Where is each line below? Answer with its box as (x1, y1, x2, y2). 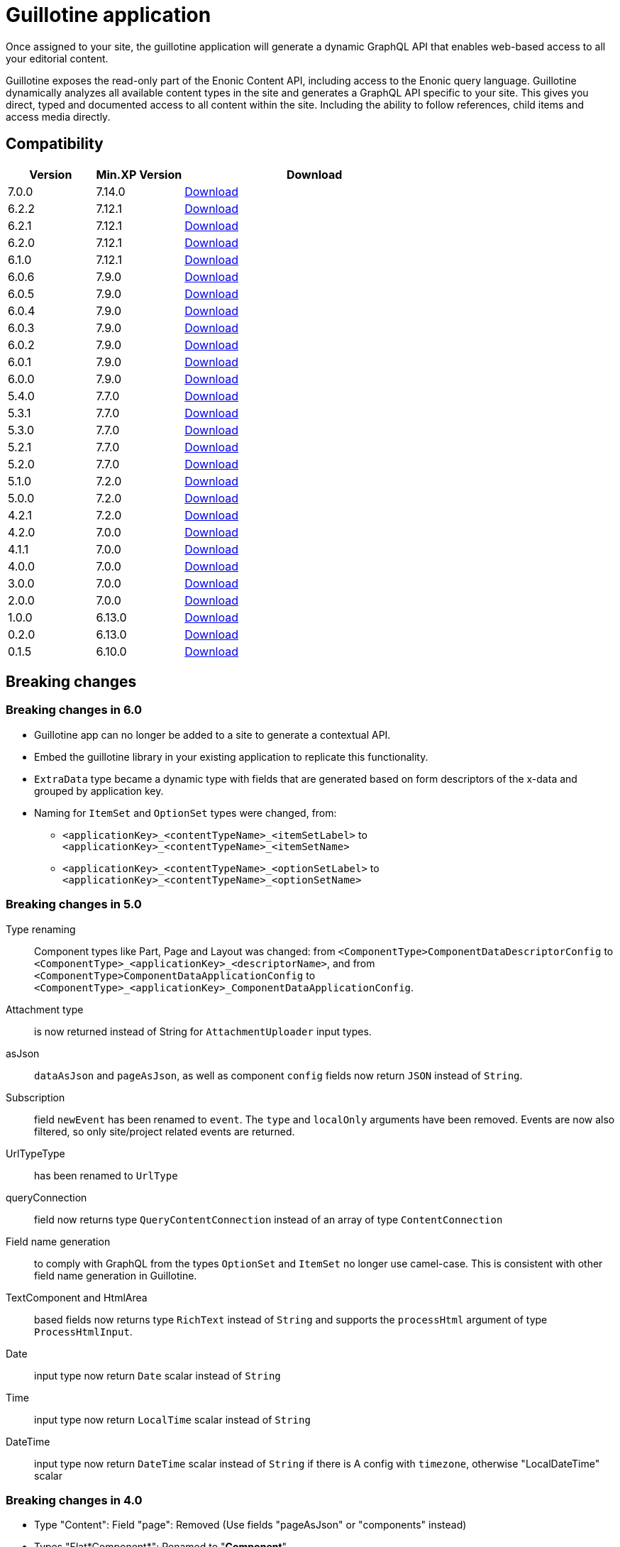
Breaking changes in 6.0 (6, 703, 143, 717)
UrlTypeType (6, 1147, 65, 1160)
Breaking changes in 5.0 (6, 897, 142, 912)
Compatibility (6, 135, 104, 153)
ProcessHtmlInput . (34, 1325, 133, 1338)
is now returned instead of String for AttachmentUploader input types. (34, 1025, 372, 1037)
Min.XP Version (96, 167, 182, 182)
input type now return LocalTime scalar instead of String (34, 1413, 311, 1426)
